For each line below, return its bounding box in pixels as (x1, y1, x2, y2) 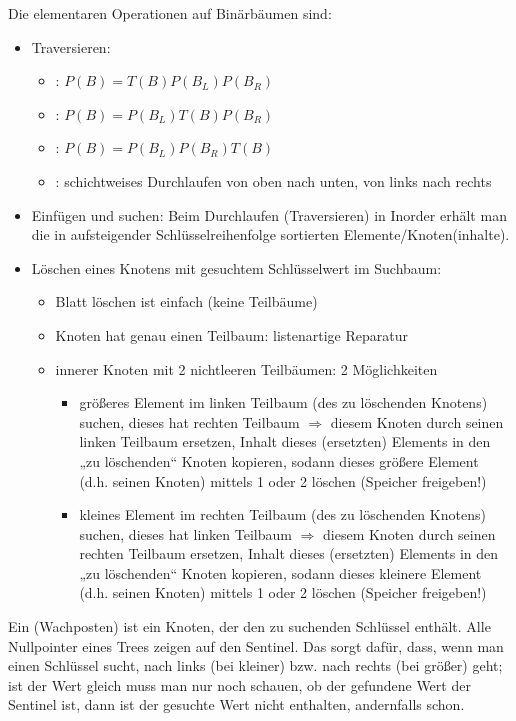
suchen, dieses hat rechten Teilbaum (79, 411, 300, 432)
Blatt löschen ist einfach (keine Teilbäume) (55, 291, 318, 312)
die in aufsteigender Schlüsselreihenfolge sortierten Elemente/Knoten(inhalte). (31, 224, 510, 245)
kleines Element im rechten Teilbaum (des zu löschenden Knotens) (79, 504, 486, 525)
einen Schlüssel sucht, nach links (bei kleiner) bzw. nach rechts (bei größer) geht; (8, 655, 503, 676)
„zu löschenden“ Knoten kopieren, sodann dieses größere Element (79, 450, 479, 471)
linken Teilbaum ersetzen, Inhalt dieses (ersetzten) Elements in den (79, 431, 491, 452)
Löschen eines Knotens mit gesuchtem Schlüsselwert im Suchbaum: (31, 257, 442, 278)
